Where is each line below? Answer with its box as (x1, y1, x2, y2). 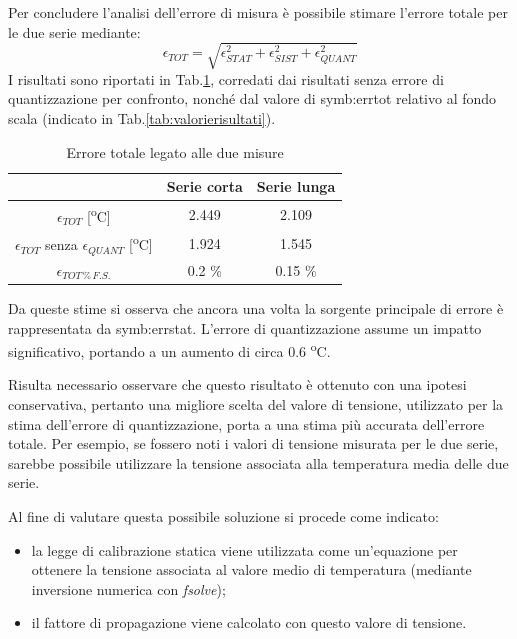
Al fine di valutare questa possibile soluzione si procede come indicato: (8, 505, 439, 526)
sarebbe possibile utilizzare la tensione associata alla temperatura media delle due (8, 452, 509, 473)
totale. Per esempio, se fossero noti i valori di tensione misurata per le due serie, (8, 433, 499, 454)
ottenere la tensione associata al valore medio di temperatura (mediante (31, 559, 472, 580)
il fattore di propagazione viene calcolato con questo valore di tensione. (31, 612, 467, 633)
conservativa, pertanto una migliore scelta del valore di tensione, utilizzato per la (8, 393, 504, 414)
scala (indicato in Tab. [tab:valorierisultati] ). (8, 107, 276, 128)
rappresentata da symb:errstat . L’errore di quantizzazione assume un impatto (8, 317, 482, 338)
